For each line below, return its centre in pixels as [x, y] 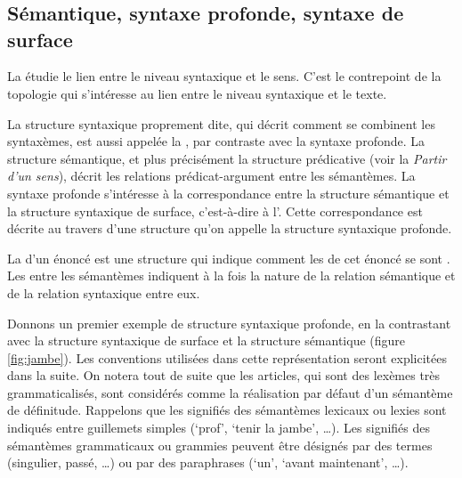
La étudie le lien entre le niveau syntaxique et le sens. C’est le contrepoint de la [224, 76]
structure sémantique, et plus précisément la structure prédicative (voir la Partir [227, 158]
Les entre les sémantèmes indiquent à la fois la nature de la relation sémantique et [231, 275]
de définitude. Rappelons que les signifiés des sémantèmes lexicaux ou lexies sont [227, 410]
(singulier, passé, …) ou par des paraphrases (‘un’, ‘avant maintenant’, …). [208, 462]
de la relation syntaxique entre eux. [104, 292]
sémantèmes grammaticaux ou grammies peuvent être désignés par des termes [220, 445]
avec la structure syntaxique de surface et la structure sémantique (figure [207, 340]
